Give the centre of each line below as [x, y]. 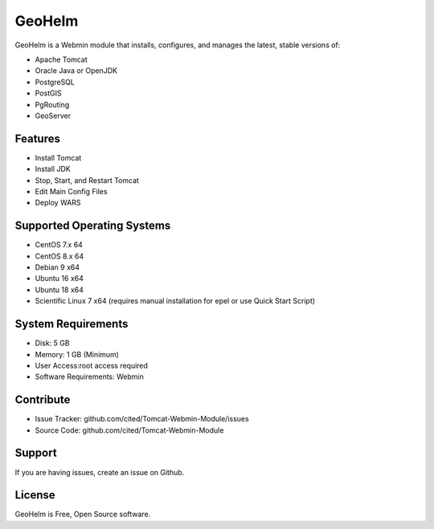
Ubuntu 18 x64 [59, 290]
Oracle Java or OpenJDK [76, 71]
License [35, 495]
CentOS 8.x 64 [59, 256]
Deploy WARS [58, 203]
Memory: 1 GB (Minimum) [77, 354]
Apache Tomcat [61, 59]
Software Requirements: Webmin [89, 376]
